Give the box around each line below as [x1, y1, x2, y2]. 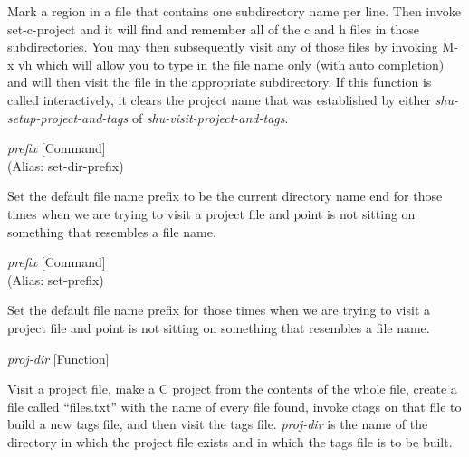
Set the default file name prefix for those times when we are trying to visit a [7, 300, 431, 319]
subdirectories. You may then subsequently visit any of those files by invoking [7, 37, 438, 56]
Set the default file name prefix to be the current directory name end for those [7, 186, 443, 205]
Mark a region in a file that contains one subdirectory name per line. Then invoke [7, 2, 461, 20]
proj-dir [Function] [7, 348, 110, 367]
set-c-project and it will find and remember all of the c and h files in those [7, 19, 419, 38]
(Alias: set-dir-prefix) [7, 156, 124, 175]
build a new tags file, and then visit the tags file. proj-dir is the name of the [7, 414, 428, 433]
